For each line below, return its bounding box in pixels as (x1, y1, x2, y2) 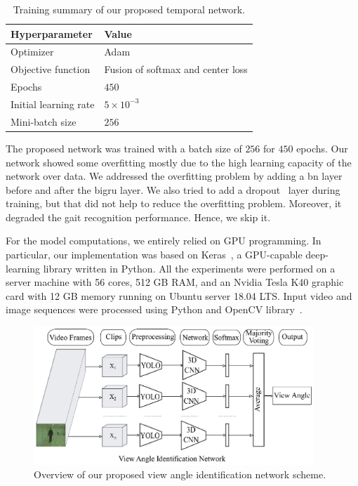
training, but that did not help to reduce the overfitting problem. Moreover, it (6, 196, 342, 211)
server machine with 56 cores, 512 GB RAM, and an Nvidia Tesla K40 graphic (6, 275, 344, 289)
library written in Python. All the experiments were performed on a (43, 261, 336, 275)
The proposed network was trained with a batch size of (6, 140, 242, 155)
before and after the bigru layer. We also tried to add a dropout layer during (6, 182, 340, 197)
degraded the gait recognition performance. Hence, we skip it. (6, 209, 271, 224)
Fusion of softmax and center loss (104, 62, 248, 77)
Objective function (11, 62, 91, 77)
